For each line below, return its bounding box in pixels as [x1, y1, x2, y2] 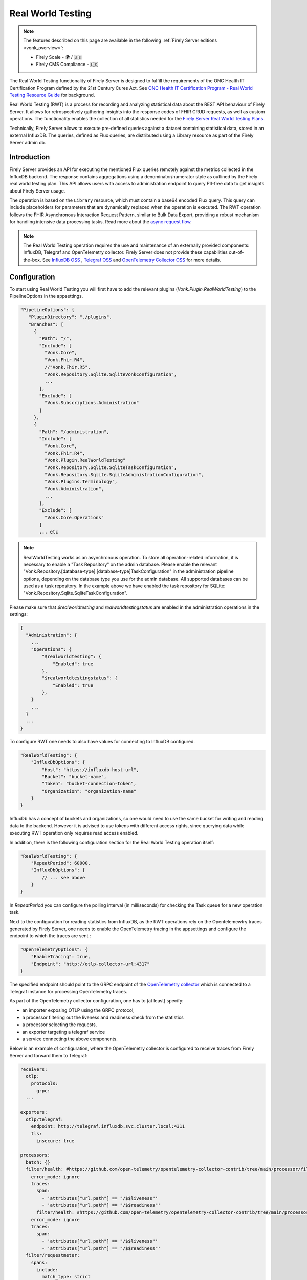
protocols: [31, 1080, 58, 1086]
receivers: [20, 1066, 48, 1072]
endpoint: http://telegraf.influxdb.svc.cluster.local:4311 [31, 1123, 185, 1129]
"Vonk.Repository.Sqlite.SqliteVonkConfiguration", [44, 371, 177, 377]
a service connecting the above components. [22, 1036, 118, 1042]
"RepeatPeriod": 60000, [31, 860, 91, 866]
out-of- [228, 249, 244, 255]
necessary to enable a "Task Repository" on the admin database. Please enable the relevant [23, 561, 217, 567]
